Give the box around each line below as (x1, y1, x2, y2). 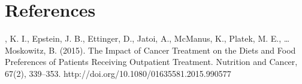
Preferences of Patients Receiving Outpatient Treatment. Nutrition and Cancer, (5, 55, 298, 68)
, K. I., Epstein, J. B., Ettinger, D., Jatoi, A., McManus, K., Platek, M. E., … (5, 32, 290, 45)
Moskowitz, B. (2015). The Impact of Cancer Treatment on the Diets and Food (5, 43, 296, 56)
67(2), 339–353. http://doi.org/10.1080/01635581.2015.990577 (5, 67, 231, 79)
